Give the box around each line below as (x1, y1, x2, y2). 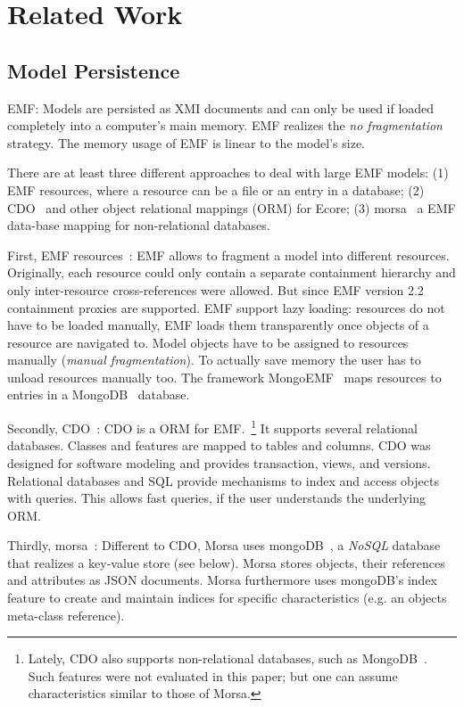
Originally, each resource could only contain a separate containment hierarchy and (7, 263, 456, 282)
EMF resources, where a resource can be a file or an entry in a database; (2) (7, 180, 425, 199)
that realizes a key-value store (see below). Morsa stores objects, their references (7, 553, 445, 571)
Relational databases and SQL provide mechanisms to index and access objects (7, 471, 439, 489)
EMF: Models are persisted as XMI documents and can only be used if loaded (7, 98, 435, 117)
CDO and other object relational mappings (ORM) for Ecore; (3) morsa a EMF (7, 198, 456, 217)
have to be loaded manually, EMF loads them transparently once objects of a (7, 316, 429, 334)
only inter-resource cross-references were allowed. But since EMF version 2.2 (7, 280, 424, 299)
